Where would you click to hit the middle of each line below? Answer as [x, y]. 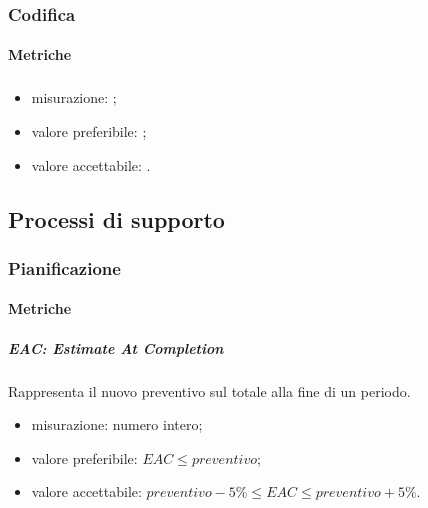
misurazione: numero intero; [117, 424]
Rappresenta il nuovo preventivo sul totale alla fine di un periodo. [209, 390]
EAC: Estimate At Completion [116, 347]
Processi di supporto [116, 218]
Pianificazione [64, 267]
